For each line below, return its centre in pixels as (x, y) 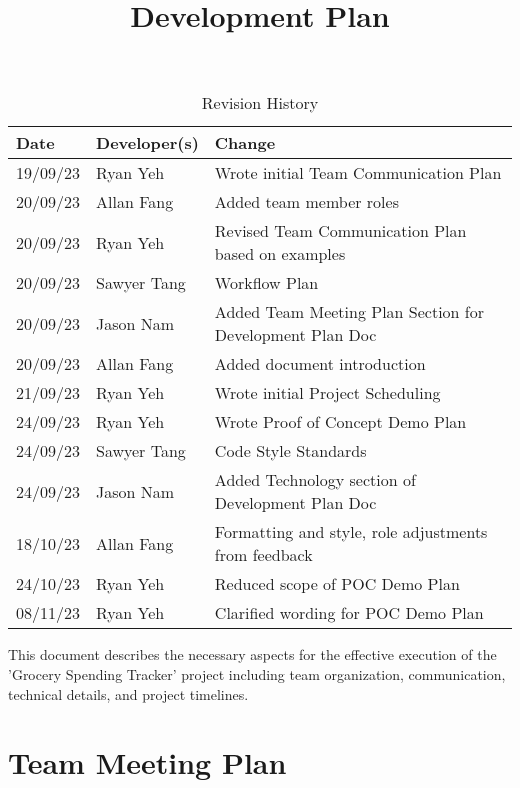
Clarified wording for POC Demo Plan (349, 613)
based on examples (280, 254)
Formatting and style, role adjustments (351, 532)
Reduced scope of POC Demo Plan (337, 584)
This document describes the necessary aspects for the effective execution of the (252, 654)
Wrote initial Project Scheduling (327, 393)
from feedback (263, 555)
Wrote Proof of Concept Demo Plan (340, 422)
